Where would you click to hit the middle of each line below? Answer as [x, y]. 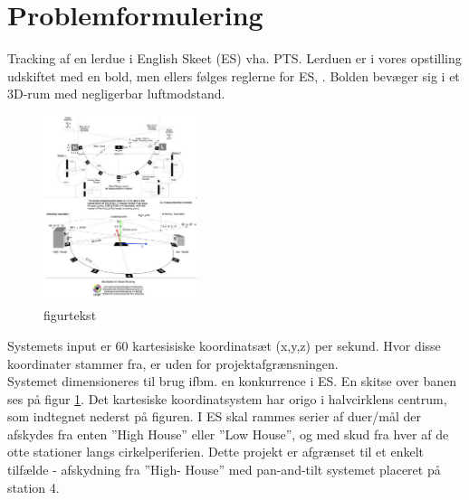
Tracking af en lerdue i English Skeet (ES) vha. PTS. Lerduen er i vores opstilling [234, 58]
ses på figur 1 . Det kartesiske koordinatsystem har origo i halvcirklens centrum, [227, 398]
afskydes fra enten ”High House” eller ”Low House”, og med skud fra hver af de [228, 434]
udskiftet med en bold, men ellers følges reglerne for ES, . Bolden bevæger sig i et [234, 75]
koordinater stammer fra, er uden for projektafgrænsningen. [173, 363]
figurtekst [70, 315]
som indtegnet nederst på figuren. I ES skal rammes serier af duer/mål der [215, 416]
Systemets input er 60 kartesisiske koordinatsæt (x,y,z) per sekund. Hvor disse [224, 345]
